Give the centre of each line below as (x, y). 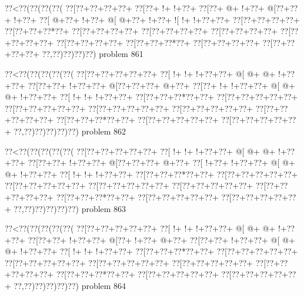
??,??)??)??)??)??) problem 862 (70, 131)
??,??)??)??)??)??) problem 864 (70, 286)
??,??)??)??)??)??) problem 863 (70, 208)
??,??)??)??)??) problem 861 (93, 54)
